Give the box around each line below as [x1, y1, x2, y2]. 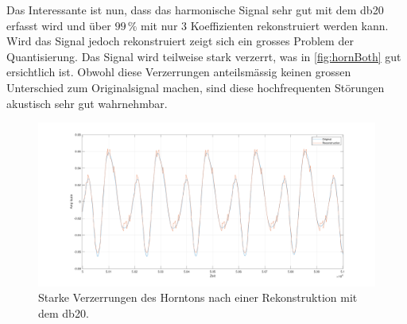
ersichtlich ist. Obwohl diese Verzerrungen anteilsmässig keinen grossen [6, 64, 351, 80]
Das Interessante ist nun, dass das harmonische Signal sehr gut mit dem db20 [6, 2, 384, 17]
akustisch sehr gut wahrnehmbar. [6, 94, 168, 111]
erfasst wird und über [6, 17, 111, 33]
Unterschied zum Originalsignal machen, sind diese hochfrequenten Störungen [6, 79, 385, 95]
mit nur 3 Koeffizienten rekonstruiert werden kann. [141, 17, 389, 33]
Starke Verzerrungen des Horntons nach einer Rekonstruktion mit [38, 289, 358, 306]
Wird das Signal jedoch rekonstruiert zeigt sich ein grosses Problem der [6, 33, 354, 49]
